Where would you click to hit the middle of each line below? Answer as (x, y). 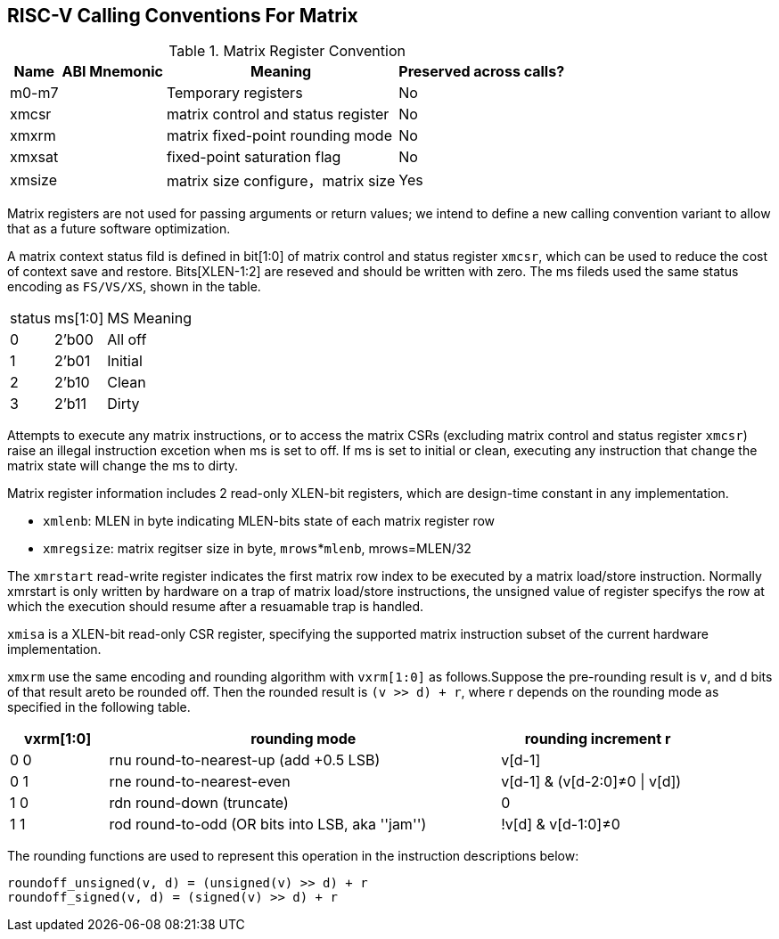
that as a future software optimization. (119, 229)
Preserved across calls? (482, 72)
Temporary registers (234, 93)
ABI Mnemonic (112, 72)
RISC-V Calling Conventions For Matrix (183, 16)
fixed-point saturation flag (254, 157)
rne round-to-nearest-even (200, 782)
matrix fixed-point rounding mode (279, 136)
